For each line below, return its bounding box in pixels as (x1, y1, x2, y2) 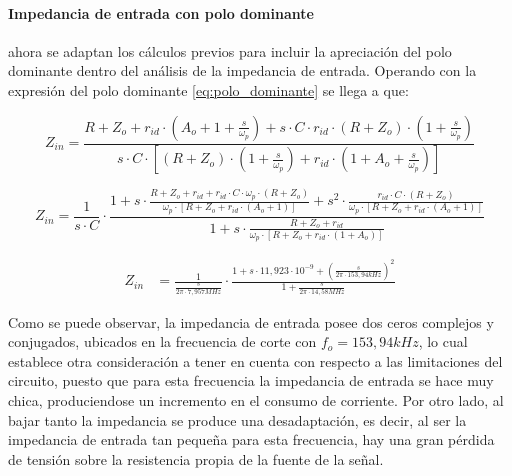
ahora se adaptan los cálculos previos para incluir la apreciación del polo (8, 40, 452, 61)
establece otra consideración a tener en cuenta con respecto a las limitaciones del (8, 350, 503, 371)
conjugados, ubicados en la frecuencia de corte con (8, 331, 317, 352)
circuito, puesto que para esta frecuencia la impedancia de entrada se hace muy (8, 370, 494, 391)
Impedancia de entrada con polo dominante (8, 2, 314, 23)
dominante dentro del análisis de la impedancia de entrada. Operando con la (8, 60, 477, 81)
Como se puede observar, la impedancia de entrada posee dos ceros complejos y (8, 311, 494, 332)
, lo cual (418, 331, 468, 352)
